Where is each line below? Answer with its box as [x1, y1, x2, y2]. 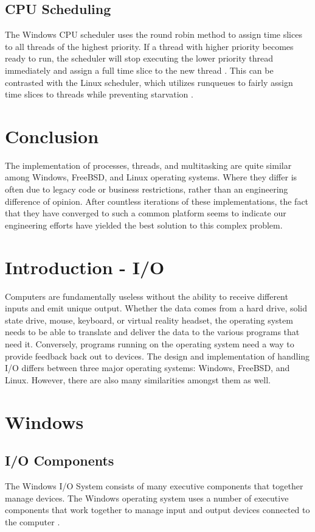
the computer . [5, 515, 60, 528]
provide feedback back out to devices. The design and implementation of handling [5, 349, 310, 362]
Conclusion [5, 123, 99, 148]
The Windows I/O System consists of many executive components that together [5, 479, 303, 492]
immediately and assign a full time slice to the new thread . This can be [5, 63, 274, 76]
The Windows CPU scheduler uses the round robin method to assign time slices [5, 28, 302, 41]
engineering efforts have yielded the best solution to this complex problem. [5, 218, 283, 231]
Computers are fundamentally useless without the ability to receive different [5, 289, 288, 302]
